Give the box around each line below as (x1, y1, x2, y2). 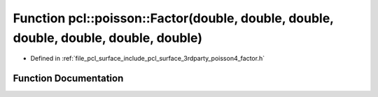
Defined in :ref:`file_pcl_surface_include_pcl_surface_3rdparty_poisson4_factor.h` (30, 54, 265, 63)
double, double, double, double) (13, 30, 203, 45)
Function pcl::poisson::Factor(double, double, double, (13, 10, 334, 26)
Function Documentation (13, 73, 124, 84)
